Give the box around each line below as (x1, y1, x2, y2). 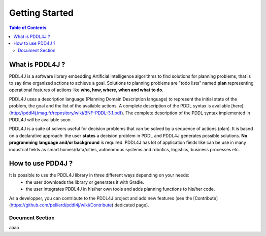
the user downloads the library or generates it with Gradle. (26, 179, 144, 185)
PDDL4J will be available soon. (9, 116, 72, 123)
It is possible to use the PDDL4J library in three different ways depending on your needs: (9, 172, 190, 178)
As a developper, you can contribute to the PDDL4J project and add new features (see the (9, 195, 192, 201)
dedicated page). (114, 202, 150, 208)
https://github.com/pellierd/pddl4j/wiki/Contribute (10, 202, 112, 208)
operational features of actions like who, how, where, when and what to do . (9, 87, 164, 93)
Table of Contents (9, 25, 47, 31)
